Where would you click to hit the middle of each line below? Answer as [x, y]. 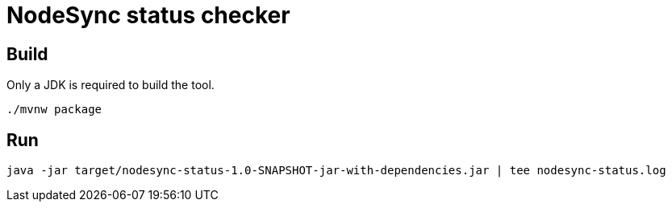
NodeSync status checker [148, 15]
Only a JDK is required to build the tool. [111, 85]
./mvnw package [54, 110]
